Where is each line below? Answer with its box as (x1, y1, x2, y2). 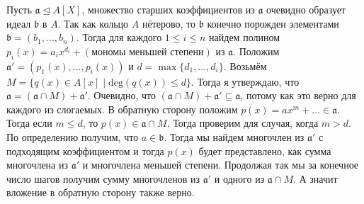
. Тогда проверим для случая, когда (166, 115, 319, 130)
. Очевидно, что (87, 88, 156, 103)
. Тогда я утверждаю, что (191, 74, 300, 89)
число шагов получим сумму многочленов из (6, 171, 200, 186)
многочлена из (6, 157, 69, 172)
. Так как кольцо (57, 16, 129, 30)
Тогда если (6, 115, 52, 130)
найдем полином (209, 30, 280, 45)
